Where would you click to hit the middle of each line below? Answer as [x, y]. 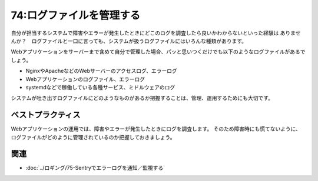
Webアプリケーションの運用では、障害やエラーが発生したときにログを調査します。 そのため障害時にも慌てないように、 [156, 129]
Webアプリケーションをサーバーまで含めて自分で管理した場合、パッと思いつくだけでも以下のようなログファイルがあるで [158, 52]
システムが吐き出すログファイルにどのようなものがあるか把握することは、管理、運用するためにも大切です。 [142, 98]
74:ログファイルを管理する [76, 15]
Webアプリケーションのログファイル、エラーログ [85, 79]
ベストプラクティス [46, 115]
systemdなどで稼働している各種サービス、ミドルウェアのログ [100, 87]
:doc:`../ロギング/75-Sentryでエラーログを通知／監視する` [95, 168]
